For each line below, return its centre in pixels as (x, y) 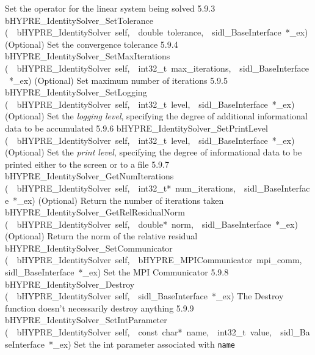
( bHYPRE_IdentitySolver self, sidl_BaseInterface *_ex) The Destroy (144, 296)
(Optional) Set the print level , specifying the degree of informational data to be (154, 152)
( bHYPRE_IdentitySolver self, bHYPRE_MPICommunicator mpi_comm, (154, 260)
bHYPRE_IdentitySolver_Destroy (70, 284)
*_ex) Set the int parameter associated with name (142, 344)
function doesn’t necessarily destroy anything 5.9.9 (100, 308)
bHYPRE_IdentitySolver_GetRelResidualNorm (95, 212)
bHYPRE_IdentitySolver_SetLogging (76, 92)
